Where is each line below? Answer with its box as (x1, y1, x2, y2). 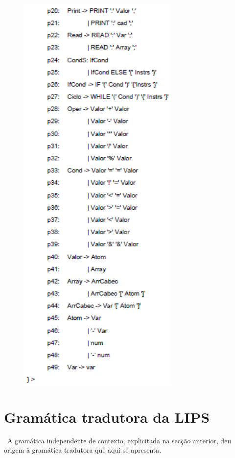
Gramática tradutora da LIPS (4, 407, 210, 427)
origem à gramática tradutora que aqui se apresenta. (4, 445, 162, 455)
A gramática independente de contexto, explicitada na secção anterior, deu (7, 435, 232, 445)
